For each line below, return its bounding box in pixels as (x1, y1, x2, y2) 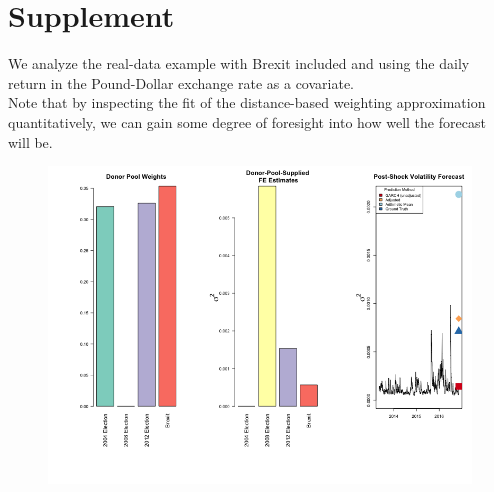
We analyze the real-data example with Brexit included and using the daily (8, 53, 470, 74)
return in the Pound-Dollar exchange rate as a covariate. (8, 72, 354, 93)
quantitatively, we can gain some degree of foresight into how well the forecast (8, 111, 486, 132)
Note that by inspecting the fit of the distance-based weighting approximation (8, 92, 486, 113)
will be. (8, 131, 53, 152)
